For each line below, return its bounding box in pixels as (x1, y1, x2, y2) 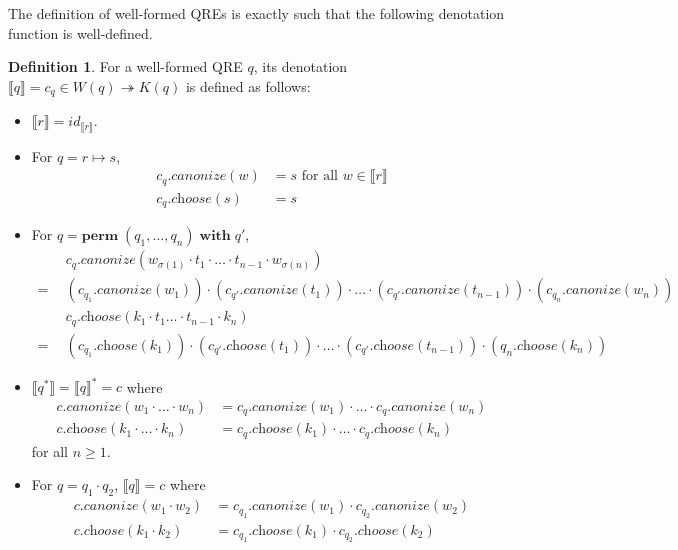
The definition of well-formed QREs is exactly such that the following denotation (8, 3, 505, 23)
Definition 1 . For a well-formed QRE (8, 56, 243, 77)
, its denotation (253, 56, 348, 77)
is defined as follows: (185, 75, 311, 96)
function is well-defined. (8, 22, 153, 43)
